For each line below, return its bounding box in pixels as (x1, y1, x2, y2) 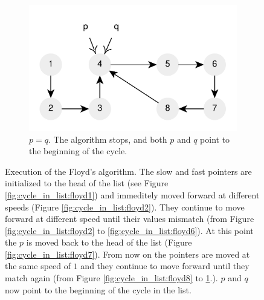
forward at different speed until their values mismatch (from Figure (5, 212, 254, 225)
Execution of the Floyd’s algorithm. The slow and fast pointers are (5, 165, 252, 177)
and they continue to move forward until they (80, 259, 250, 272)
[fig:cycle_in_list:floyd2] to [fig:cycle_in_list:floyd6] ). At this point (5, 224, 254, 236)
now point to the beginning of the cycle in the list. (5, 283, 192, 296)
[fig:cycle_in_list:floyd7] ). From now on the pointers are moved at (5, 247, 250, 260)
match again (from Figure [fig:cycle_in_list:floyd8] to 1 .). (5, 272, 218, 284)
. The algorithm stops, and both (48, 132, 167, 145)
